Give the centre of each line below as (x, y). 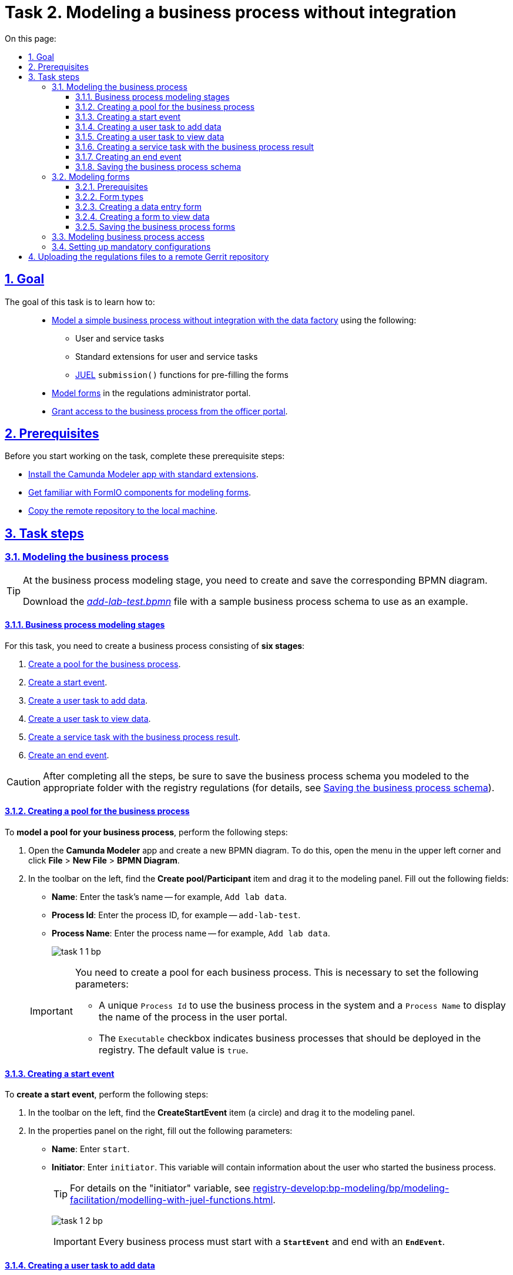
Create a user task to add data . (88, 700)
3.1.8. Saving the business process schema (158, 166)
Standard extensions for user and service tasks (167, 356)
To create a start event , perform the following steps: (107, 1095)
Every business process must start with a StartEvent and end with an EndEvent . (272, 1242)
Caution (24, 782)
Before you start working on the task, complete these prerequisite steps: (145, 456)
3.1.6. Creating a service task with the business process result (195, 146)
